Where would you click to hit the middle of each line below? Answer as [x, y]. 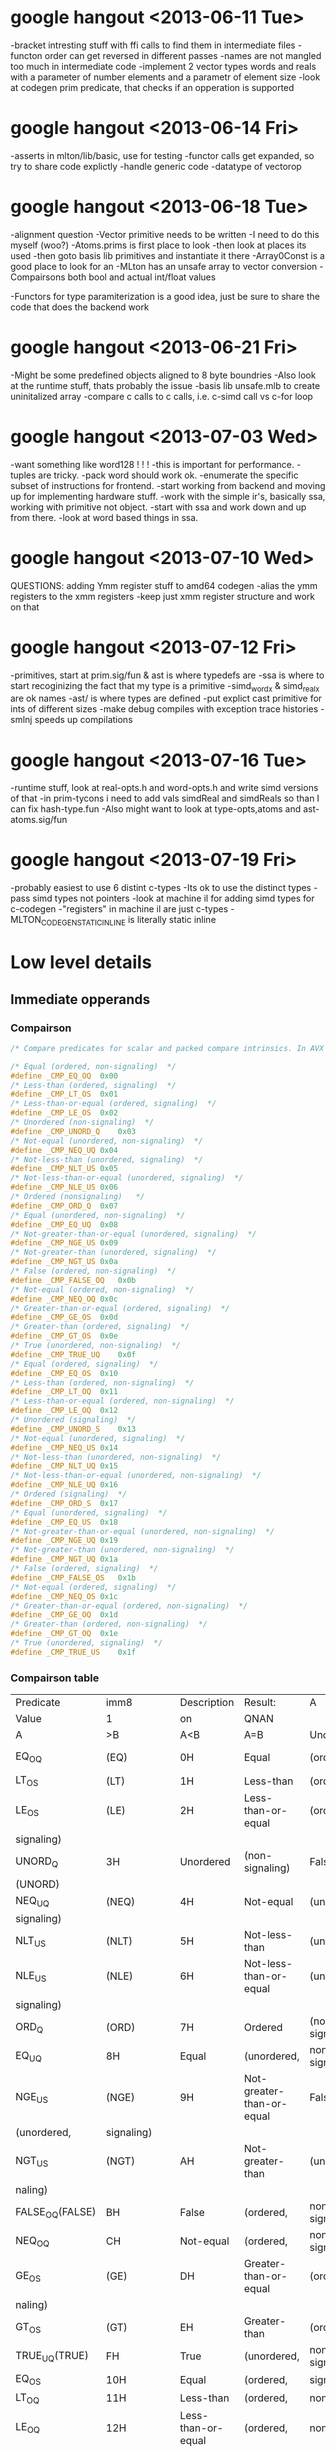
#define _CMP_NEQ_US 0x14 [64, 1447]
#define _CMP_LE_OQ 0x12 [64, 1411]
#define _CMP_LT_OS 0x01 [64, 1094]
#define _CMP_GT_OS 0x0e [64, 1336]
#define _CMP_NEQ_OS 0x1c [64, 1596]
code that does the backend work [80, 307]
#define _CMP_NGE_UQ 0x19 [64, 1541]
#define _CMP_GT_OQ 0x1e [64, 1634]
